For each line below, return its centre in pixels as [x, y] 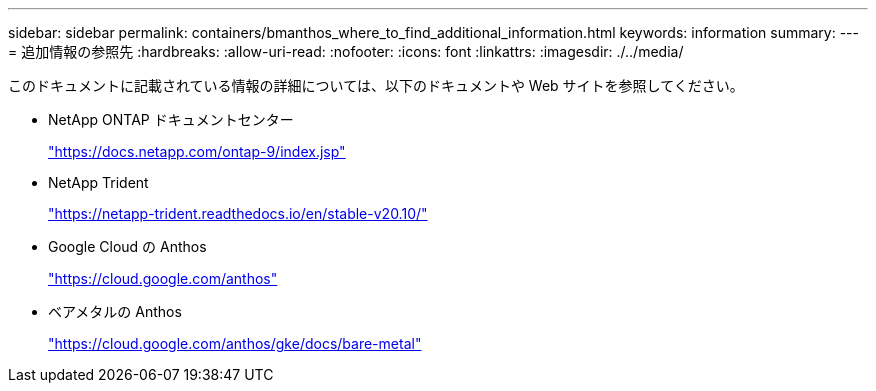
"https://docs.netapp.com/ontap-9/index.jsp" [197, 151]
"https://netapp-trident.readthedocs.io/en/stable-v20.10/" [238, 213]
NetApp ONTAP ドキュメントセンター [171, 119]
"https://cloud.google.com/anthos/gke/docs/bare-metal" [235, 343]
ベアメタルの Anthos [115, 311]
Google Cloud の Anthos [127, 246]
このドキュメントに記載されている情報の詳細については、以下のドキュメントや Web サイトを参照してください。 [376, 85]
